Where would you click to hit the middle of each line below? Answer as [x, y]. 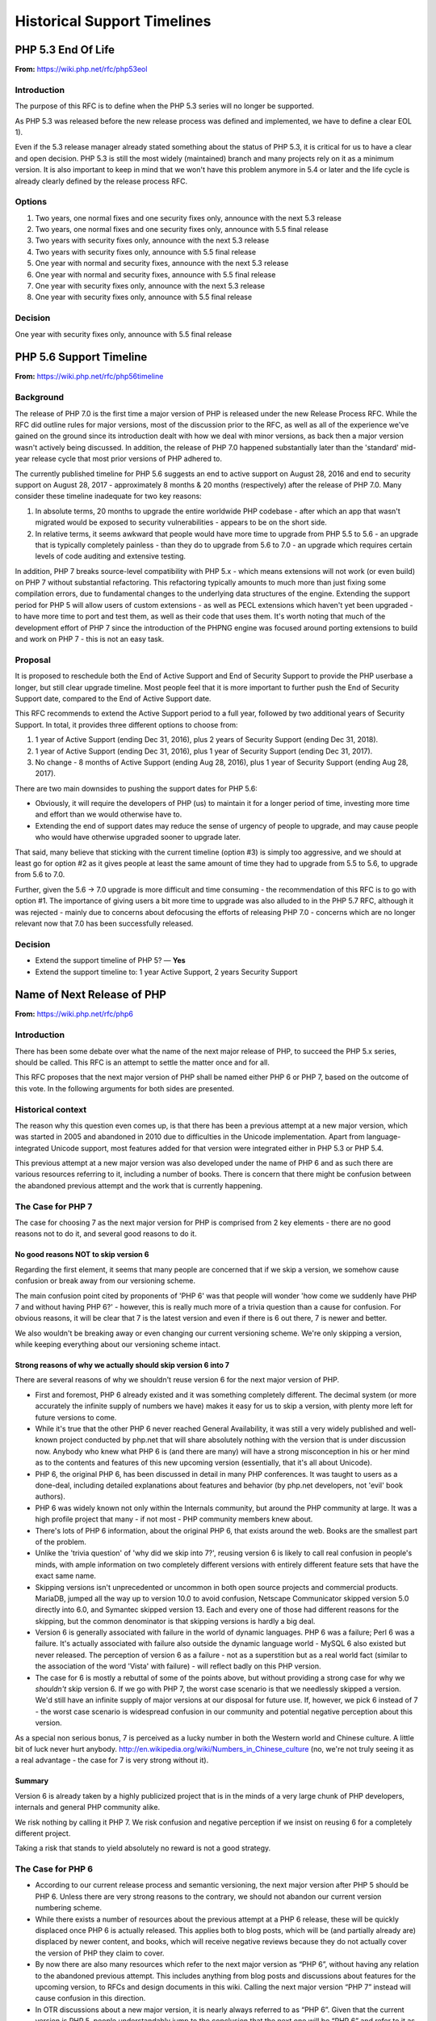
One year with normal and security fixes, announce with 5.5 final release [155, 274]
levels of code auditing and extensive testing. [110, 556]
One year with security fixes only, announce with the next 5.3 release [150, 286]
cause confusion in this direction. [90, 1998]
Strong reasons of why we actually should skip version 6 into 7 [122, 1365]
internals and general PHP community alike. [88, 1808]
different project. [43, 1833]
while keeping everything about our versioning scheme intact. [118, 1344]
